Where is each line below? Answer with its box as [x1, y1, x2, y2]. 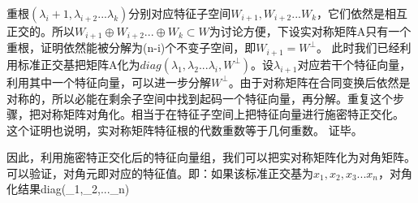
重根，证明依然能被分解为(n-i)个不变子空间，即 [6, 39, 256, 56]
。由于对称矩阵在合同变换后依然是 [228, 73, 411, 90]
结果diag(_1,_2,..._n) [17, 180, 130, 197]
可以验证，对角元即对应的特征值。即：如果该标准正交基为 [6, 164, 313, 181]
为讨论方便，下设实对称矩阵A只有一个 [209, 23, 412, 39]
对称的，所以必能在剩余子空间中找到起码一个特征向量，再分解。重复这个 [6, 89, 393, 106]
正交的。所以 [6, 23, 75, 39]
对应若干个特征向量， [297, 55, 412, 72]
